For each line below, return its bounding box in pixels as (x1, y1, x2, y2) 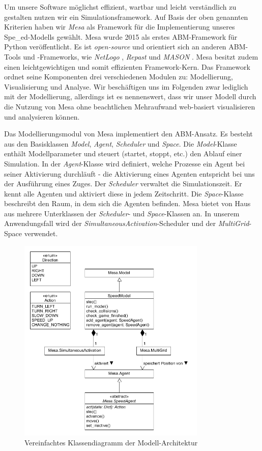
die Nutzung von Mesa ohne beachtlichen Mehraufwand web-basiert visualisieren (4, 101, 255, 111)
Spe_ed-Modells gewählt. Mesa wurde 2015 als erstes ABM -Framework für (4, 31, 238, 42)
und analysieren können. (4, 111, 80, 122)
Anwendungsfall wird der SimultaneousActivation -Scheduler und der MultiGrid (4, 218, 249, 229)
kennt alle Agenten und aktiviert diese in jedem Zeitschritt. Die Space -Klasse (4, 188, 244, 199)
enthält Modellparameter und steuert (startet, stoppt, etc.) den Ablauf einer (4, 148, 242, 159)
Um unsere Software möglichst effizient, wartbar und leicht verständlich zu (4, 2, 237, 12)
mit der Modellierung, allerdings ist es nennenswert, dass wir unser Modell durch (4, 91, 256, 102)
